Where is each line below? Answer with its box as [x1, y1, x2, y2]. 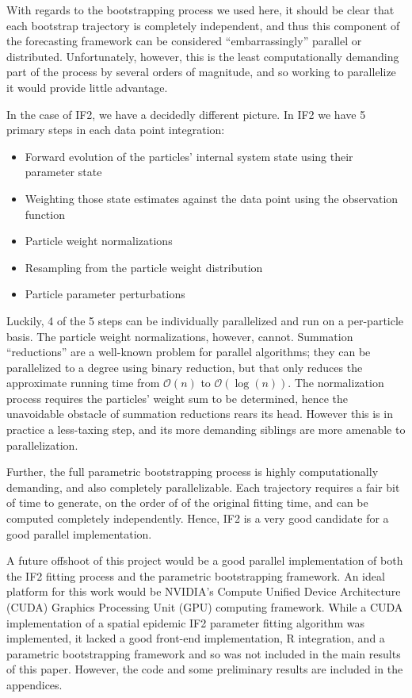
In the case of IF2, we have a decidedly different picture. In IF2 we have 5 [6, 105, 366, 122]
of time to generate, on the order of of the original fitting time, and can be [6, 494, 368, 511]
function [25, 205, 65, 222]
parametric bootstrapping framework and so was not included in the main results [6, 645, 401, 662]
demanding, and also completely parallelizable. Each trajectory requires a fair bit [6, 478, 400, 495]
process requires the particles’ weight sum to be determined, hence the [6, 389, 349, 406]
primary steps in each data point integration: [6, 121, 225, 138]
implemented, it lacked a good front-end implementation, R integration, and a [6, 630, 385, 646]
